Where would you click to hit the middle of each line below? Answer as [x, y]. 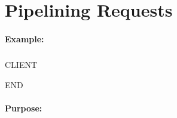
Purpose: [24, 108]
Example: [25, 38]
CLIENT [21, 64]
